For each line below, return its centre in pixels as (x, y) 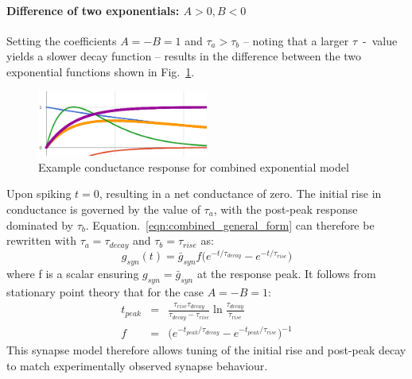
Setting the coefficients (62, 40)
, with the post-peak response (286, 209)
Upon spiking (39, 193)
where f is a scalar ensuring (73, 274)
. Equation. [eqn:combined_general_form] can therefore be (230, 224)
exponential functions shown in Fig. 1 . (101, 71)
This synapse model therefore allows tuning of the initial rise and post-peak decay (206, 350)
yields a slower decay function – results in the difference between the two (184, 56)
